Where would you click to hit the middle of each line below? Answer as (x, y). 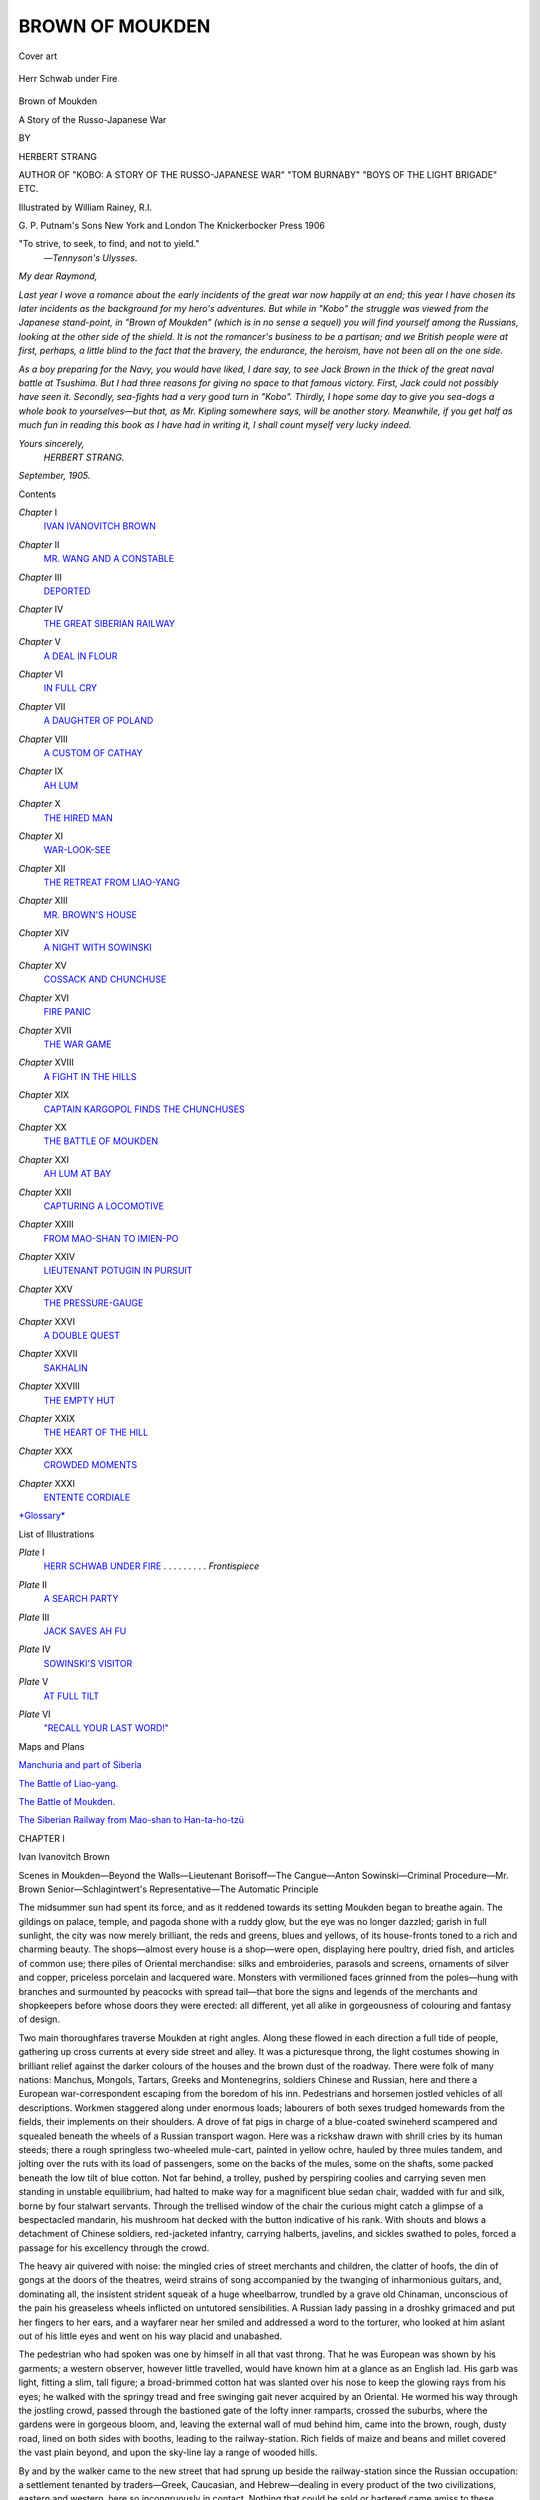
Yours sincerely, (51, 443)
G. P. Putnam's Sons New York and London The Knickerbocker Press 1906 (171, 226)
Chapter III (40, 577)
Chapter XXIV (46, 1257)
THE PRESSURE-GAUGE (93, 1303)
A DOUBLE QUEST (81, 1336)
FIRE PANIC (67, 1012)
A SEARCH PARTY (81, 1599)
